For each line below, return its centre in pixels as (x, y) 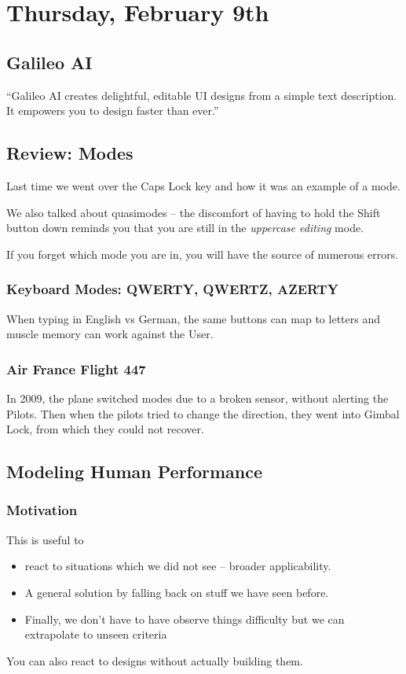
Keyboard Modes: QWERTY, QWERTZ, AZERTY (172, 289)
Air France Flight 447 (76, 368)
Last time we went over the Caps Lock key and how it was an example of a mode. (203, 185)
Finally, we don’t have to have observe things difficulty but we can (185, 619)
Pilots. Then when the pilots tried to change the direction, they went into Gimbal (203, 413)
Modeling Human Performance (135, 471)
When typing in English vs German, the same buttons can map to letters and (193, 318)
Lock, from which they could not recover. (105, 429)
